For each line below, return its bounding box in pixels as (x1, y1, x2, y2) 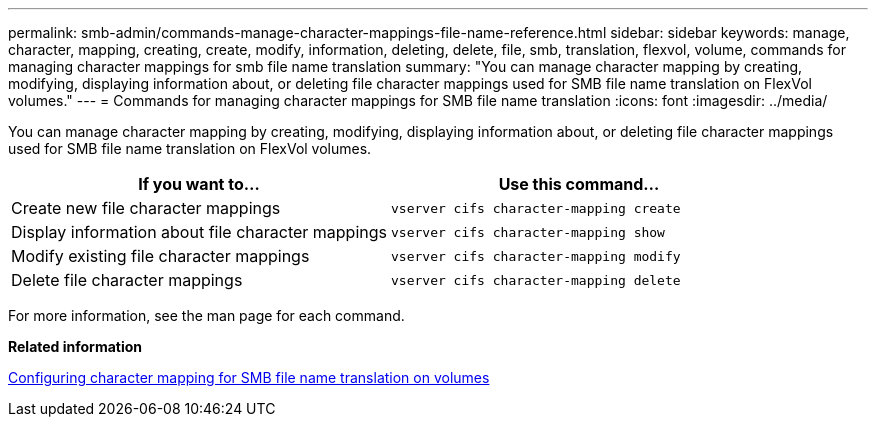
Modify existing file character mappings (11, 246, 310, 266)
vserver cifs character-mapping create (391, 200, 681, 216)
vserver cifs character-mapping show (391, 224, 665, 240)
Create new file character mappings (11, 198, 281, 218)
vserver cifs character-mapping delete (391, 272, 681, 288)
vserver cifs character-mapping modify (391, 248, 681, 264)
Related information (8, 338, 143, 355)
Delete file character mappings (11, 270, 243, 290)
